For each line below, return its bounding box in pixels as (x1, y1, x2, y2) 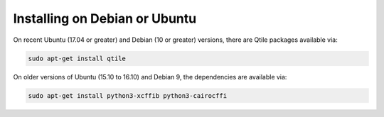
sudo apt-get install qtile (28, 54, 126, 62)
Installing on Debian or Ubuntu (13, 11, 197, 26)
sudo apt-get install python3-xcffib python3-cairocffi (28, 91, 228, 99)
